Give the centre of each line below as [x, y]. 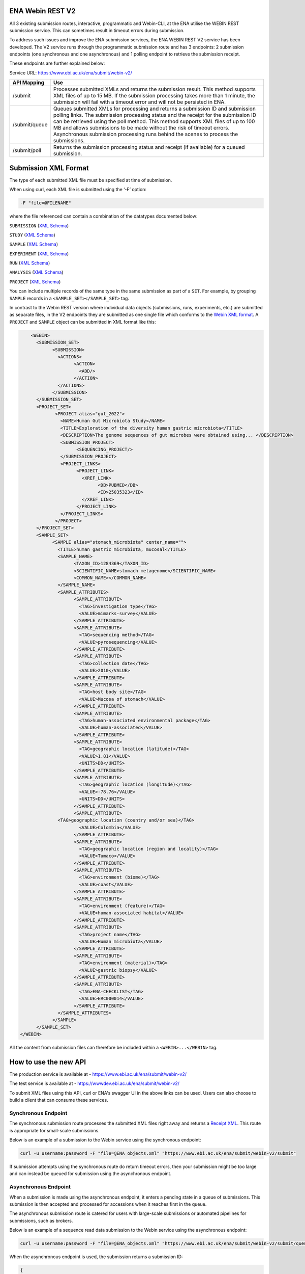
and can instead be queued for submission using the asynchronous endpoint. [90, 1174]
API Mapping [28, 83]
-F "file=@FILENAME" [45, 203]
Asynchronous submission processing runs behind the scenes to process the [146, 134]
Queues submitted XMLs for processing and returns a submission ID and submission [155, 109]
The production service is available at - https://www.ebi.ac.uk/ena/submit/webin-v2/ [98, 1074]
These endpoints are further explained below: [57, 63]
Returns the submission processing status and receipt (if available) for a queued [149, 147]
